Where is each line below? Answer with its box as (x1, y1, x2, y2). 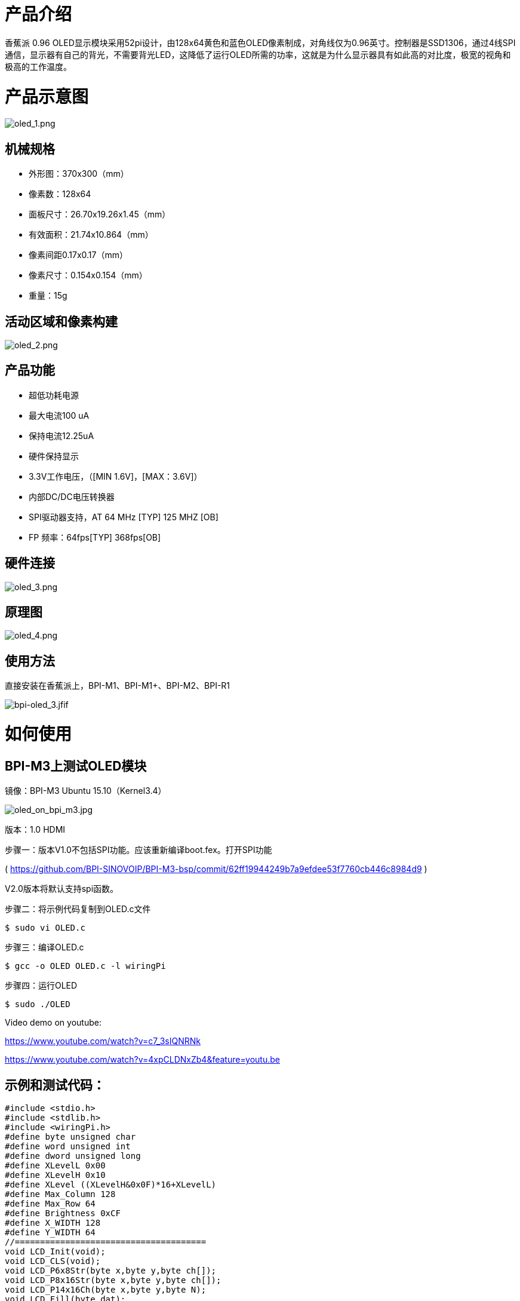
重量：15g (29, 290, 67, 301)
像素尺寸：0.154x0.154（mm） (29, 270, 147, 281)
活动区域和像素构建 (5, 314, 118, 329)
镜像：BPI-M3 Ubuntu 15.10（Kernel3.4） (5, 785, 167, 796)
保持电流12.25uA (29, 430, 94, 441)
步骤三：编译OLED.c (5, 942, 84, 953)
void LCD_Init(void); (5, 1247, 106, 1257)
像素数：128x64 (29, 189, 91, 200)
